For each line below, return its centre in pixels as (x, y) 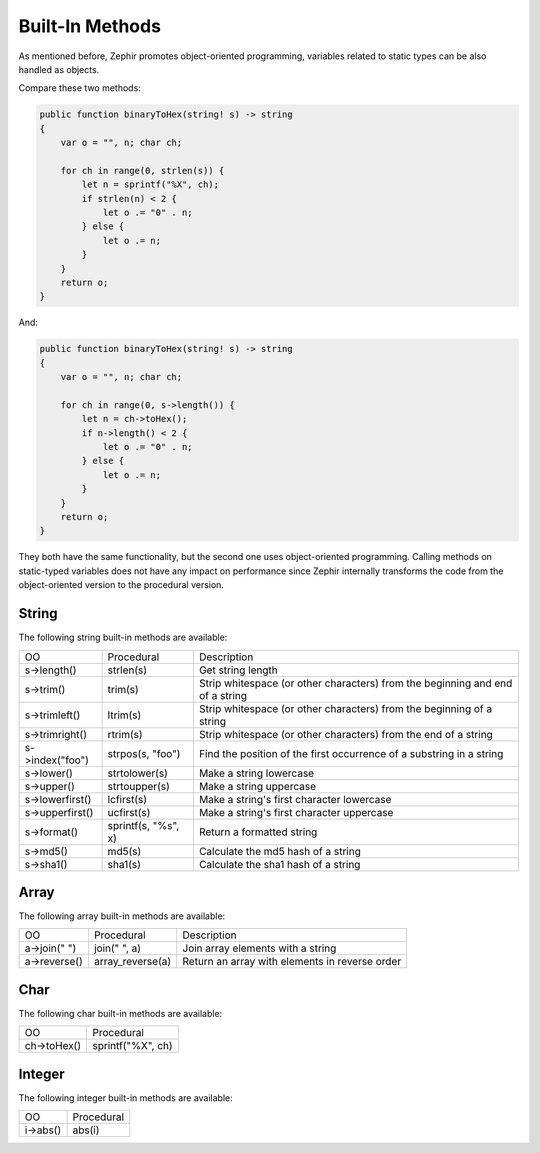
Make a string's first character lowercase (295, 799)
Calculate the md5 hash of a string (280, 851)
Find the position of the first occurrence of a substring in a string (351, 753)
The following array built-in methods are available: (122, 916)
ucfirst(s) (129, 812)
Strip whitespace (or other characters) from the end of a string (346, 734)
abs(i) (86, 1130)
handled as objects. (59, 69)
